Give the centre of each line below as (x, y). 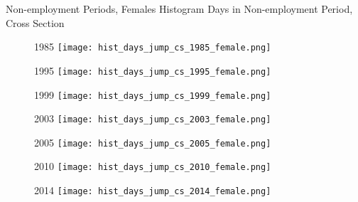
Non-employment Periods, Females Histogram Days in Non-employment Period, (179, 9)
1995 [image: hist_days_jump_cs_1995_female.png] (153, 70)
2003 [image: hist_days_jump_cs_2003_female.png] (153, 118)
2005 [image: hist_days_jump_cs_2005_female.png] (153, 142)
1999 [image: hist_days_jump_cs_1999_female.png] (153, 94)
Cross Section (35, 22)
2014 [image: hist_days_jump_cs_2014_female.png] (153, 190)
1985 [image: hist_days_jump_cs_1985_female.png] (153, 47)
